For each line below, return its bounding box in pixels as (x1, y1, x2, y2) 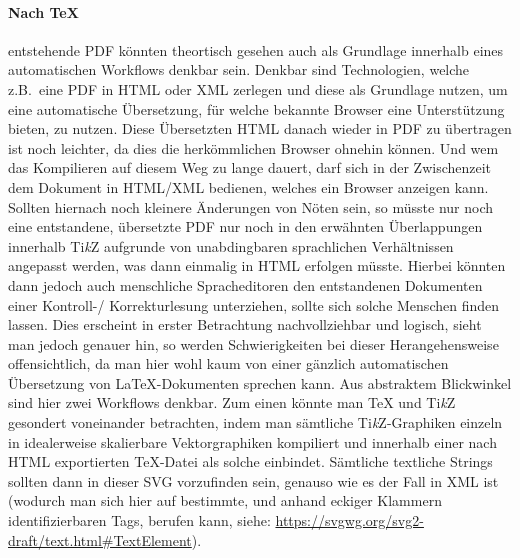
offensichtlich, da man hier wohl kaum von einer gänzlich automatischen (8, 353, 449, 374)
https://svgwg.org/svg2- (275, 510, 424, 531)
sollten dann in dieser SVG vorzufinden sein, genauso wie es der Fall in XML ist (8, 470, 499, 491)
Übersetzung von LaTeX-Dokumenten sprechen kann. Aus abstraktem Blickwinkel (8, 372, 512, 393)
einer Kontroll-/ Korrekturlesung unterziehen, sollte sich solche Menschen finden (8, 294, 500, 315)
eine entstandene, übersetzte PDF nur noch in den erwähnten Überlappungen (8, 216, 483, 237)
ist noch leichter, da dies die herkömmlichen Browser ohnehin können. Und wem (8, 137, 499, 158)
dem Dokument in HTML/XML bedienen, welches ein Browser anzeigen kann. (8, 176, 489, 197)
